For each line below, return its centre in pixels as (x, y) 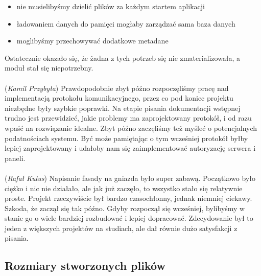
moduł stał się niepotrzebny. (49, 68)
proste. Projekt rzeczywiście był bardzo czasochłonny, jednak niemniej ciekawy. (128, 198)
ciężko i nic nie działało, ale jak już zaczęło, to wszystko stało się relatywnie (124, 188)
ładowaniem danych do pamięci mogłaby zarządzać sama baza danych (126, 23)
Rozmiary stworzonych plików (85, 266)
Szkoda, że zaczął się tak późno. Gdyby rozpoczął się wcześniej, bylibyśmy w (125, 208)
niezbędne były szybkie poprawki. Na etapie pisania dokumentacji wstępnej (123, 108)
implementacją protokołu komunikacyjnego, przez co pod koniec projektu (119, 98)
